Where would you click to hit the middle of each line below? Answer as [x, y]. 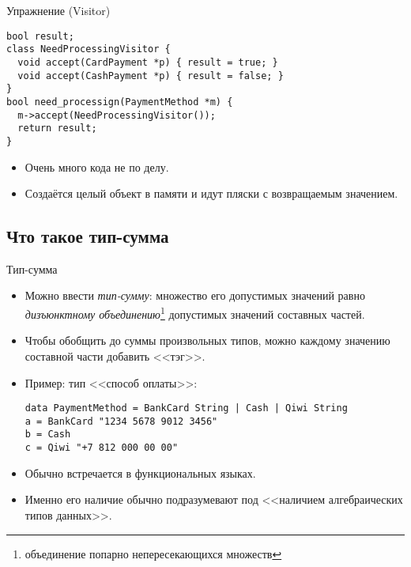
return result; [57, 129]
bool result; [40, 36]
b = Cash [48, 435]
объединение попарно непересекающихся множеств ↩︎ [153, 553]
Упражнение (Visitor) [58, 10]
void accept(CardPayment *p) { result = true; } [148, 62]
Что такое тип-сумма [88, 236]
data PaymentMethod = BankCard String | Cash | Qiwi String [186, 408]
